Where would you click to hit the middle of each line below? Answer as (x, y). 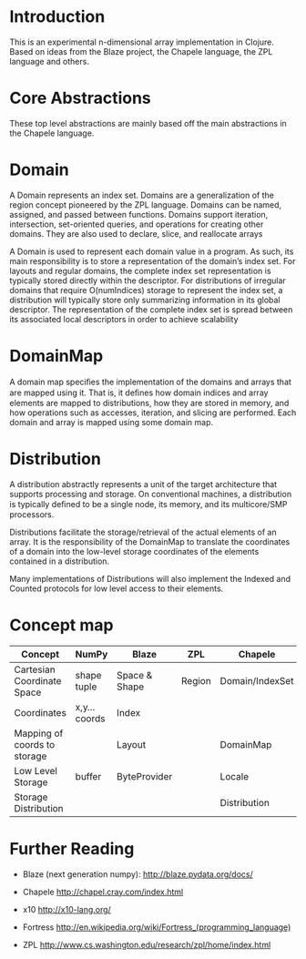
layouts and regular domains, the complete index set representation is (140, 270)
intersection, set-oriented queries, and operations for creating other (137, 224)
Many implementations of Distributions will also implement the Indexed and (150, 578)
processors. (32, 514)
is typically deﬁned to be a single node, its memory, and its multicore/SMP (148, 504)
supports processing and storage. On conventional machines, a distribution (151, 494)
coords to (35, 744)
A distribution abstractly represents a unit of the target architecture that (143, 484)
